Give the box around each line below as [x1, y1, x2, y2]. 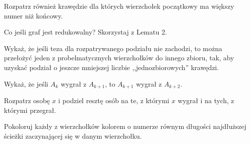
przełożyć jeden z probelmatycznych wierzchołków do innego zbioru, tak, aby [4, 53, 234, 63]
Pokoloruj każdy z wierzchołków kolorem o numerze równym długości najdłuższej [4, 121, 247, 131]
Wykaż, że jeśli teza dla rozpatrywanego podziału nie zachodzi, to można [4, 43, 223, 53]
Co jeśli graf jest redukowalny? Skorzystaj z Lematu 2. [4, 27, 167, 37]
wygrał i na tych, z [178, 95, 234, 106]
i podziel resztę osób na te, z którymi [58, 95, 169, 106]
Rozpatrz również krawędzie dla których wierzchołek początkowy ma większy [4, 1, 234, 11]
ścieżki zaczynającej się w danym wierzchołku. [4, 130, 142, 141]
